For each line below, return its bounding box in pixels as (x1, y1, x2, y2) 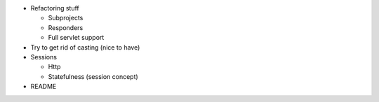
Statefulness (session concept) (48, 72, 138, 80)
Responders (48, 23, 84, 31)
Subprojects (48, 14, 84, 22)
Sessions (30, 52, 58, 61)
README (30, 82, 57, 91)
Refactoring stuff (30, 4, 80, 12)
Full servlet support (48, 34, 105, 42)
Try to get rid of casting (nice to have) (30, 43, 140, 52)
